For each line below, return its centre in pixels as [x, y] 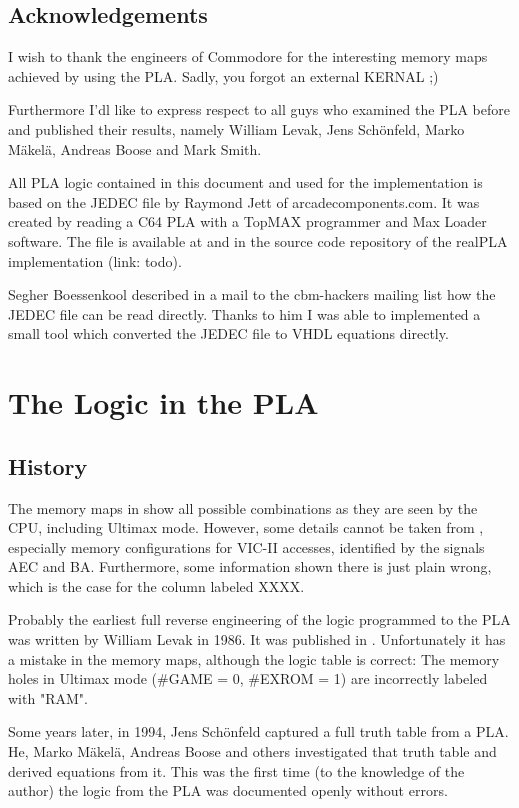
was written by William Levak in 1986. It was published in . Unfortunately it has [257, 639]
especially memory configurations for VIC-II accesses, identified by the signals [246, 546]
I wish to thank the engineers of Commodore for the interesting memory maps [248, 56]
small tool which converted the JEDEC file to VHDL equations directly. [228, 333]
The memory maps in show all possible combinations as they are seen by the [243, 507]
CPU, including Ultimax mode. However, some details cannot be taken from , [246, 527]
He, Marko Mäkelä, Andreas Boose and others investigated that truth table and [252, 751]
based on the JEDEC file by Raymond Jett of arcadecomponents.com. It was [244, 201]
